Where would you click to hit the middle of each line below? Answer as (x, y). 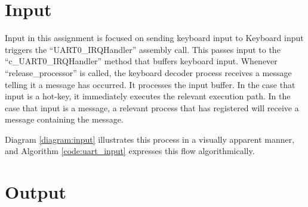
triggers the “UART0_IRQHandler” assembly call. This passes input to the (143, 49)
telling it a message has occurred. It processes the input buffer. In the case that (150, 84)
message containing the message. (64, 119)
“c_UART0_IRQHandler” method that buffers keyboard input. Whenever (141, 61)
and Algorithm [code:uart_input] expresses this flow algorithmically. (130, 151)
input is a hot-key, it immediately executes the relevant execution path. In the (148, 96)
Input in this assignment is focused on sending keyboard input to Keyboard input (154, 38)
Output (36, 192)
